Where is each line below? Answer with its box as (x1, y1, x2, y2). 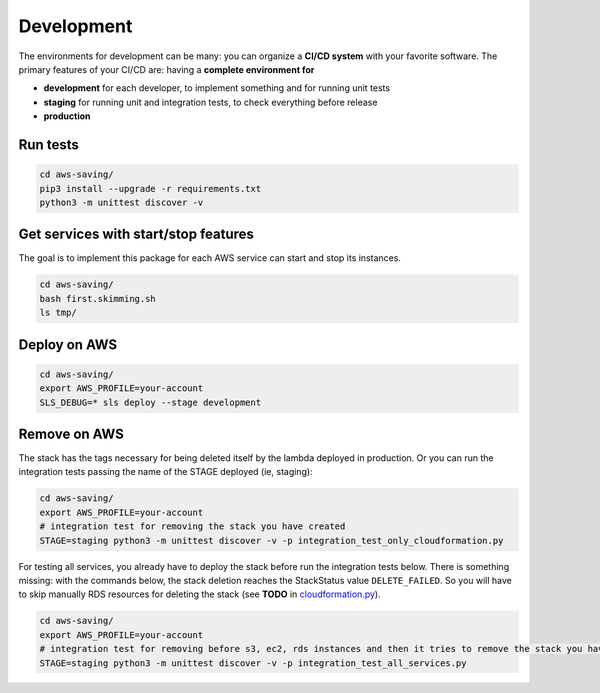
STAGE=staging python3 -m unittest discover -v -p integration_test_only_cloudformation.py (39, 535, 504, 546)
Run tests (18, 136, 79, 153)
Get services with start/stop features (18, 226, 255, 243)
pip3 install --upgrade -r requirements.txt (39, 183, 262, 194)
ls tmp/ (39, 307, 77, 319)
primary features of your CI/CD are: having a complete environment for (18, 63, 315, 75)
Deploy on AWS (18, 336, 118, 353)
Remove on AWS (18, 425, 124, 442)
